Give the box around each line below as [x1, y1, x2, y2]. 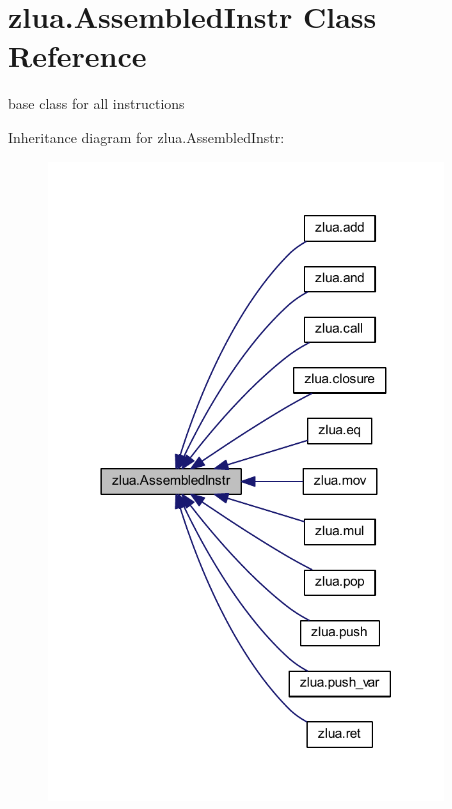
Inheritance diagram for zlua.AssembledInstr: [8, 126, 285, 147]
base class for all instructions [8, 93, 185, 114]
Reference [8, 35, 147, 76]
